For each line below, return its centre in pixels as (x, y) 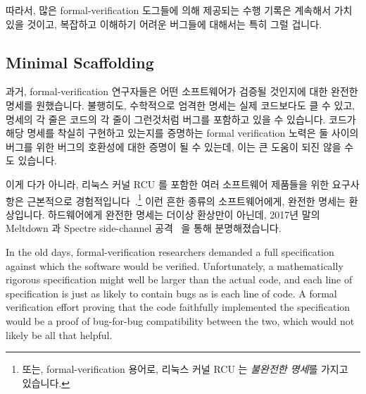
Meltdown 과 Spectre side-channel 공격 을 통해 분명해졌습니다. (144, 228)
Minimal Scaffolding (80, 62)
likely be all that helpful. (59, 334)
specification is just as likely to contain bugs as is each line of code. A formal (171, 293)
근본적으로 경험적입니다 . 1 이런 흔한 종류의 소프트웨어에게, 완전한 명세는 (186, 199)
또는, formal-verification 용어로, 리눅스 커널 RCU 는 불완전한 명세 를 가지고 (185, 369)
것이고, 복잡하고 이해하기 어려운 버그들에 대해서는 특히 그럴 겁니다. (175, 24)
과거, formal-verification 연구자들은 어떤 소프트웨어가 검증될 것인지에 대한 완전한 (182, 91)
